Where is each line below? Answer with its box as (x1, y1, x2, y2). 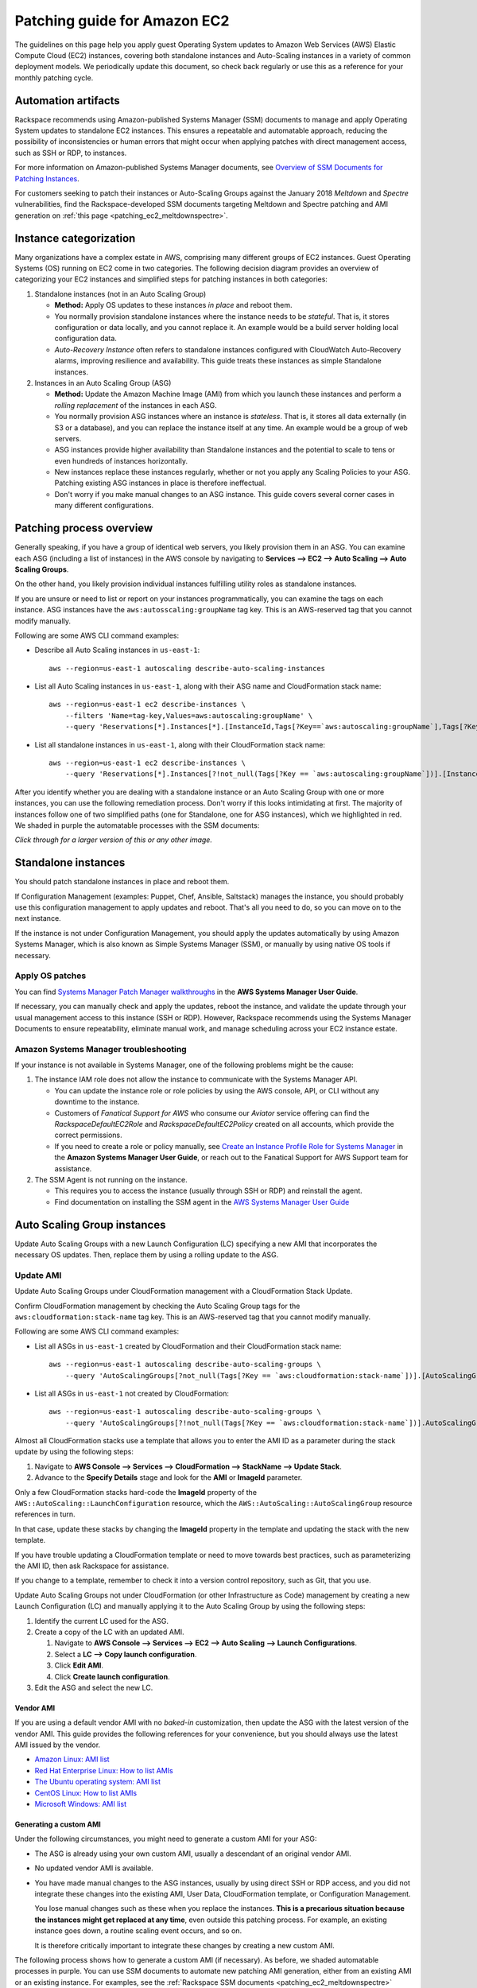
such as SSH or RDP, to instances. (14, 148, 127, 157)
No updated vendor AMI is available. (34, 1863, 154, 1873)
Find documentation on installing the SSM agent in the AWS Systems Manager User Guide (54, 1197, 350, 1206)
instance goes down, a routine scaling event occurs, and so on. (34, 1926, 242, 1936)
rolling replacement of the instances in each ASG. (54, 400, 218, 410)
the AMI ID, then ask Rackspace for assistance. (14, 1561, 169, 1571)
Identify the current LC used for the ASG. (34, 1616, 169, 1625)
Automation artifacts (14, 94, 121, 107)
